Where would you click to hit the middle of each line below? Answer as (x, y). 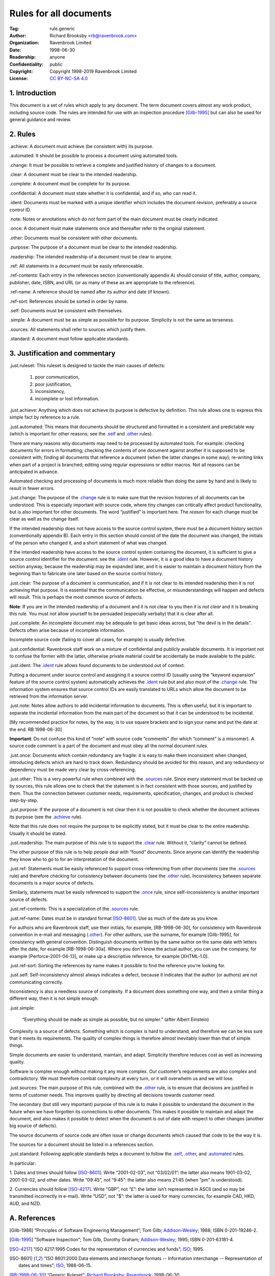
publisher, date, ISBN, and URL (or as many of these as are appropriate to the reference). (103, 282)
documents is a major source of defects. (52, 882)
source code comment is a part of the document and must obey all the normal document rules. (109, 746)
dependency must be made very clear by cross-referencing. (73, 769)
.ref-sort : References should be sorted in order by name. (69, 301)
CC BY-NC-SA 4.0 (69, 79)
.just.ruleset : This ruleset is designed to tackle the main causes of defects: (87, 365)
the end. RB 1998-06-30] (36, 729)
